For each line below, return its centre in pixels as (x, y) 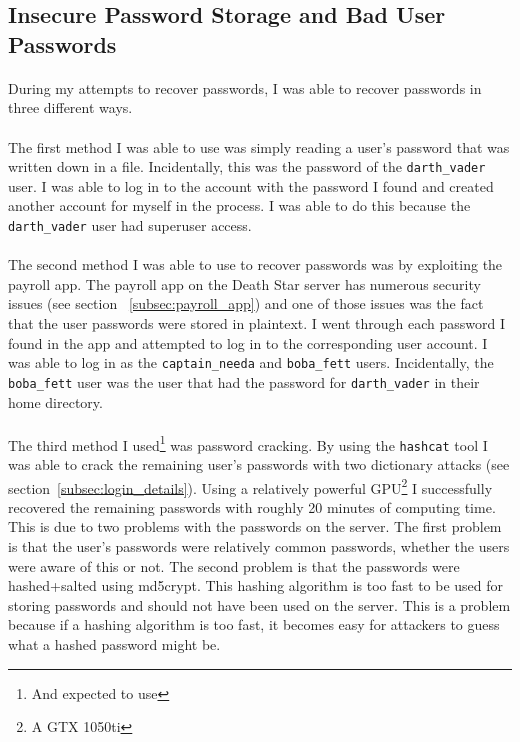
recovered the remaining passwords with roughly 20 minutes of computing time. (252, 506)
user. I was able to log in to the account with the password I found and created (251, 185)
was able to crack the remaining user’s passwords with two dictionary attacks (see (259, 464)
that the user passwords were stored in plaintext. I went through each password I (256, 323)
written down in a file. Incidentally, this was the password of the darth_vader (247, 166)
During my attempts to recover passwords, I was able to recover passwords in (245, 87)
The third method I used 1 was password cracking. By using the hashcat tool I (248, 443)
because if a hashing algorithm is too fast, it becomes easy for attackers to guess (254, 624)
